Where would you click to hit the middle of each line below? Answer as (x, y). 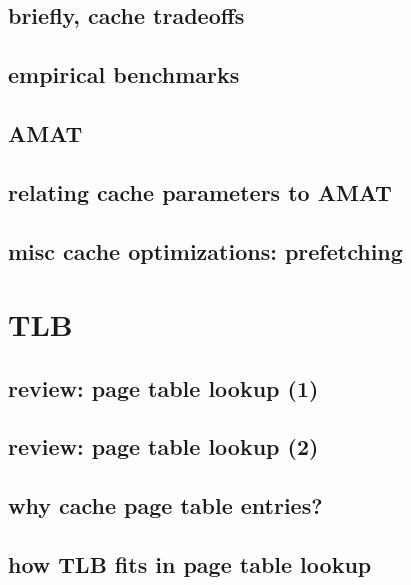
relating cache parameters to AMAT (200, 191)
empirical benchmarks (124, 74)
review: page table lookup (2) (163, 446)
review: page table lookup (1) (163, 387)
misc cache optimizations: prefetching (205, 250)
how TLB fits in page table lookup (190, 564)
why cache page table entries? (165, 505)
